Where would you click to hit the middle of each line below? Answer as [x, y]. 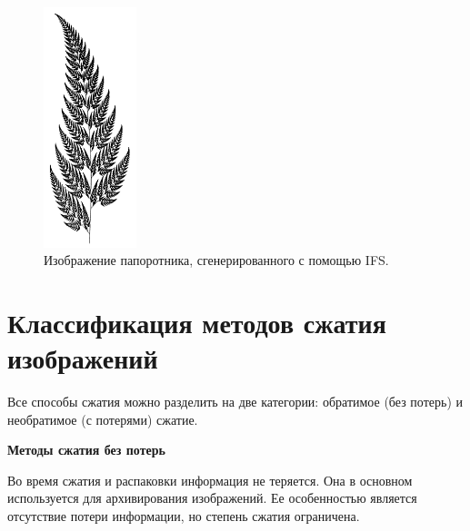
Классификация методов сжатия [197, 322]
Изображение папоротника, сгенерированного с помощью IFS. [216, 260]
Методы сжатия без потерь [86, 450]
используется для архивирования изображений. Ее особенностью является [212, 498]
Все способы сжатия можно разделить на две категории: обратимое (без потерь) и [235, 402]
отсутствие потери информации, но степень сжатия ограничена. [184, 516]
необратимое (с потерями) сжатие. [103, 419]
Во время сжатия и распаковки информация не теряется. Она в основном [210, 480]
